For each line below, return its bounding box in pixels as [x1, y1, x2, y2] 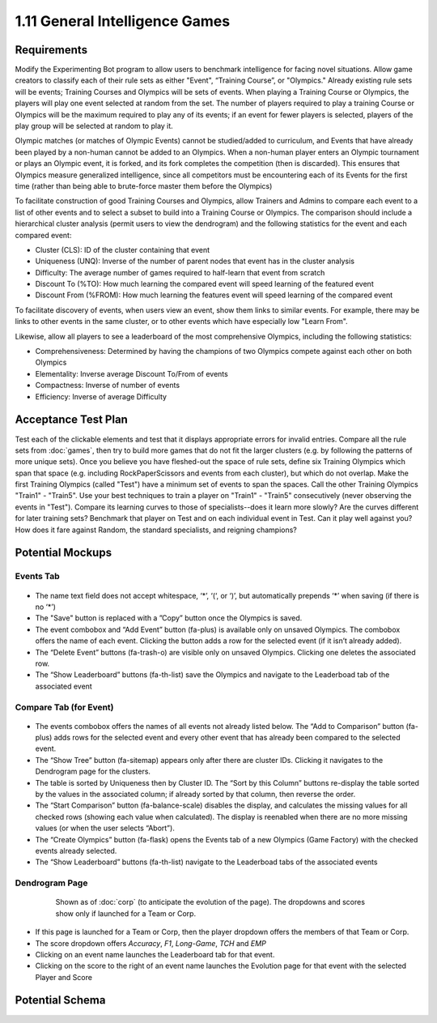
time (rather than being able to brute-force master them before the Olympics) [15, 181, 273, 190]
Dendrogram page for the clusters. [35, 766, 151, 777]
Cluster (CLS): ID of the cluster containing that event [35, 245, 210, 254]
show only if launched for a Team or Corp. [55, 908, 197, 919]
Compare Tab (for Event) [15, 701, 114, 713]
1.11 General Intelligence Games [15, 12, 231, 30]
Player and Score [35, 972, 93, 982]
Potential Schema [15, 993, 106, 1008]
